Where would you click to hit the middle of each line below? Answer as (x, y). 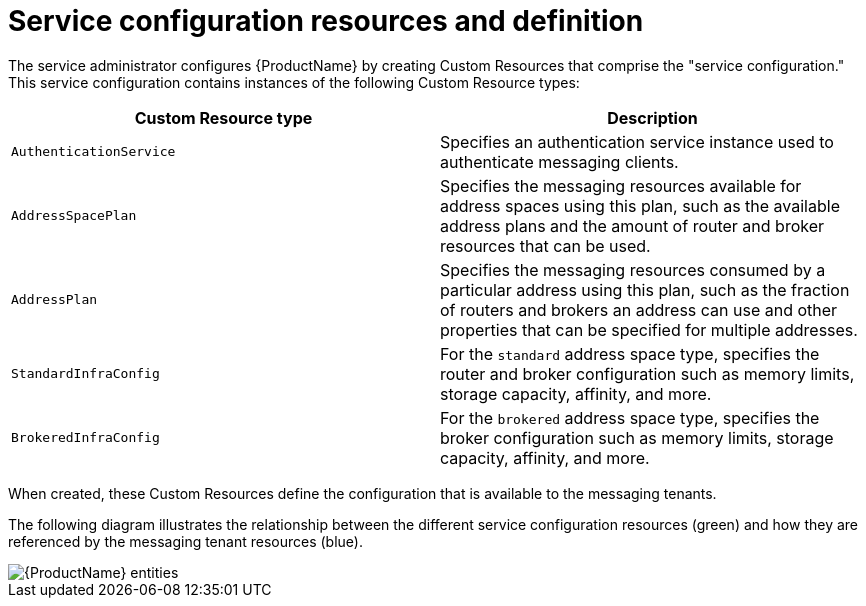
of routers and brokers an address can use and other (639, 309)
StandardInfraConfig (85, 374)
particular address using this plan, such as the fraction (645, 289)
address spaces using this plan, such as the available (640, 205)
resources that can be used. (545, 245)
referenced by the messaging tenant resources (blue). (185, 541)
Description (652, 117)
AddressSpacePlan (74, 216)
